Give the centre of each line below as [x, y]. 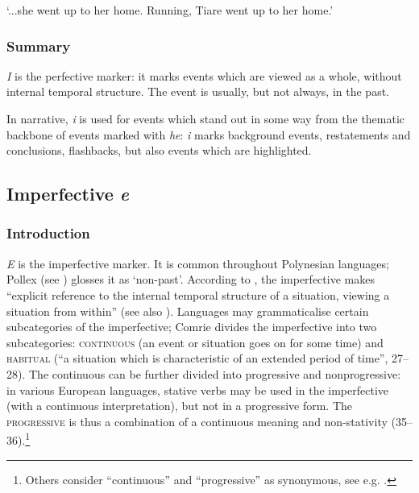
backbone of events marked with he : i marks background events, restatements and [209, 134]
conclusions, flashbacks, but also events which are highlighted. [159, 150]
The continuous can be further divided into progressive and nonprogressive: [215, 373]
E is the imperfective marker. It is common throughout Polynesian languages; [198, 263]
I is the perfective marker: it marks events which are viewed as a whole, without [204, 75]
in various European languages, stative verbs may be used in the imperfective [198, 389]
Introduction [48, 233]
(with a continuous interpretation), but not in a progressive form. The [180, 406]
